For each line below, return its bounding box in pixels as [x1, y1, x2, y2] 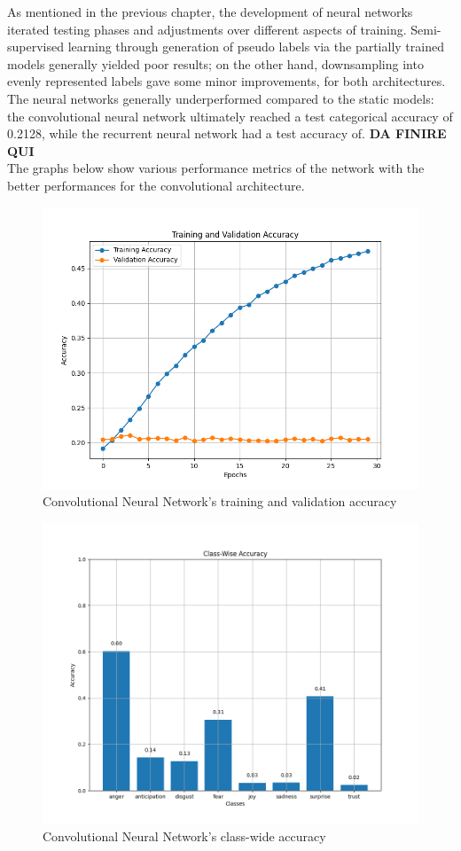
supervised [7, 37, 64, 56]
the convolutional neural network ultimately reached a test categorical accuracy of [7, 106, 453, 125]
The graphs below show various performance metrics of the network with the [7, 159, 425, 177]
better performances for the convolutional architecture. [7, 176, 305, 194]
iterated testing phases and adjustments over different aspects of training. [7, 20, 407, 38]
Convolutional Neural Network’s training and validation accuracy [43, 492, 397, 511]
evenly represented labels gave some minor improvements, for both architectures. [7, 72, 446, 90]
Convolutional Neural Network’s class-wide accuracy [43, 826, 326, 845]
